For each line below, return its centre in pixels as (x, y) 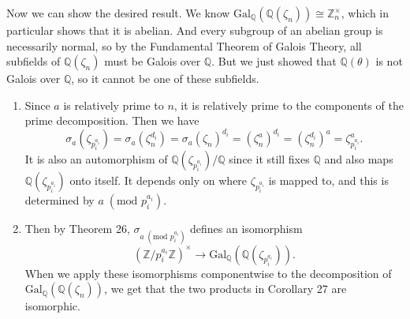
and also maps (359, 159)
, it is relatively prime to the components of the (289, 105)
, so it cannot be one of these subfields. (165, 79)
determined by (60, 200)
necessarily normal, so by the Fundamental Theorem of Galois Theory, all (184, 45)
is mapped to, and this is (328, 180)
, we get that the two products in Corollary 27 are (225, 289)
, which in (365, 13)
